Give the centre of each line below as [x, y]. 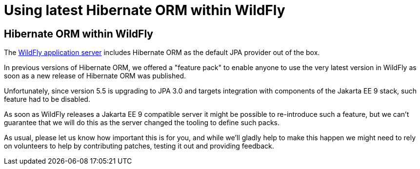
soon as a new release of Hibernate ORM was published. [95, 76]
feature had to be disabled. [47, 99]
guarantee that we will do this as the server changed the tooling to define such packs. [142, 123]
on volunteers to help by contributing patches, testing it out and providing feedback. [139, 146]
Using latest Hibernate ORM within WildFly [145, 10]
